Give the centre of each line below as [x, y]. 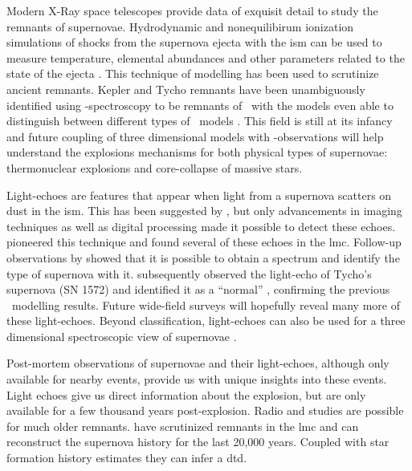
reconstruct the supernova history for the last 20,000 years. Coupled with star [198, 442]
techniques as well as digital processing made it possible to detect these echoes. [201, 226]
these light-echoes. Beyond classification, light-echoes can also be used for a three [206, 321]
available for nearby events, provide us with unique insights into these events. [197, 379]
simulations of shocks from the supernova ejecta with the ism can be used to [194, 42]
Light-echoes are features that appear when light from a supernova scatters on [199, 195]
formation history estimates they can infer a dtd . [127, 458]
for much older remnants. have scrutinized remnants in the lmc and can [183, 426]
